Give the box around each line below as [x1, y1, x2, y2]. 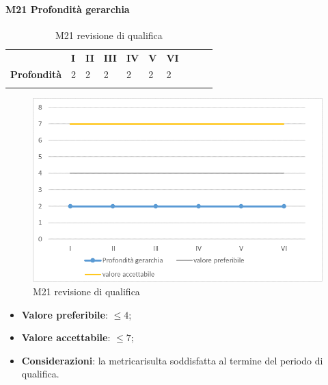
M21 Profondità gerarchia [5, 1, 130, 16]
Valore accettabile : [21, 330, 111, 345]
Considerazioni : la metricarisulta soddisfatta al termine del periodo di [21, 353, 323, 367]
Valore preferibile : [21, 307, 108, 321]
